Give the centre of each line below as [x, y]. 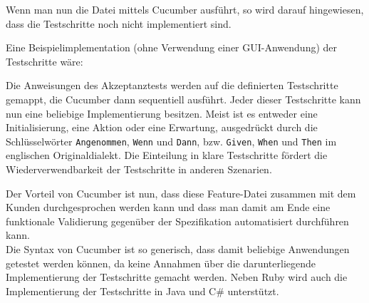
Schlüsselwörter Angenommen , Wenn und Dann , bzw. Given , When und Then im [171, 141]
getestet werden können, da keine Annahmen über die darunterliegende [161, 263]
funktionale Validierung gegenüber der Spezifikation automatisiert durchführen [177, 221]
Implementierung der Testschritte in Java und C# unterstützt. [142, 291]
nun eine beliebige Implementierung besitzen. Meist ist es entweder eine [162, 113]
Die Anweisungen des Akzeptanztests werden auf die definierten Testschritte [172, 85]
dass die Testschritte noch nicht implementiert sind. [119, 23]
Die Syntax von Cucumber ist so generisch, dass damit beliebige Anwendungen [178, 248]
